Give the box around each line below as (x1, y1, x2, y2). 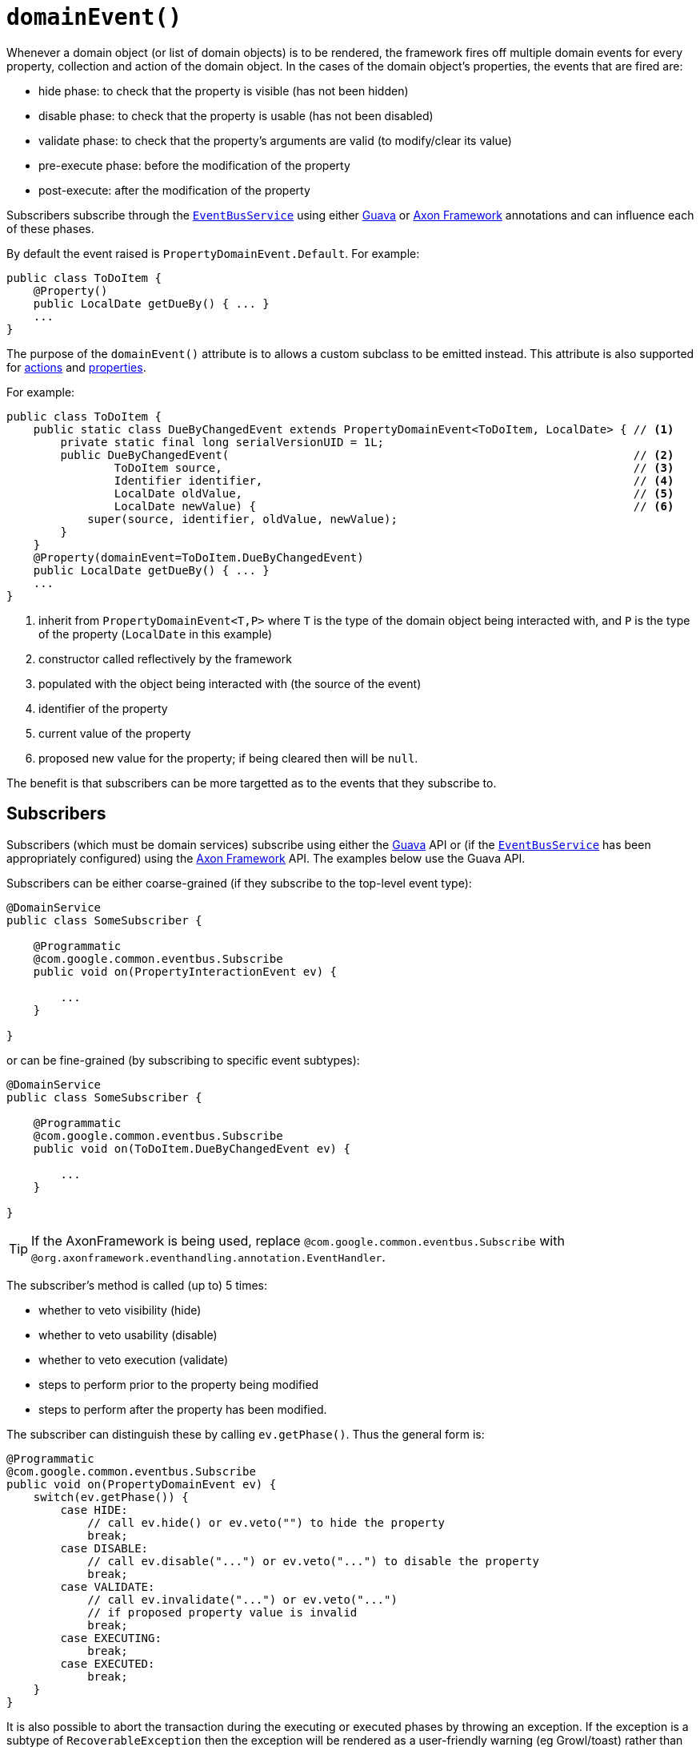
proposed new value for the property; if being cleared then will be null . (38, 751, 418, 765)
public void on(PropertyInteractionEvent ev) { (33, 964, 338, 978)
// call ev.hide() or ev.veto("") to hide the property (87, 1516, 445, 1529)
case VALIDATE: (60, 1580, 155, 1593)
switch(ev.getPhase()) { (33, 1490, 189, 1503)
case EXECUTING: (60, 1631, 162, 1644)
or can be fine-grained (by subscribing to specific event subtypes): (6, 1053, 360, 1067)
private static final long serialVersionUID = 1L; (60, 435, 385, 449)
